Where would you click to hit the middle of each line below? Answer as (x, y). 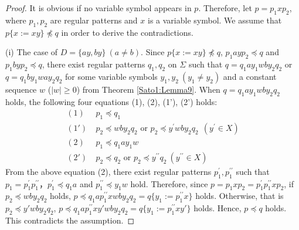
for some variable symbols (111, 76)
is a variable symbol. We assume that (215, 20)
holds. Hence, (218, 208)
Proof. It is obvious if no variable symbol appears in (98, 8)
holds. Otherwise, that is (239, 196)
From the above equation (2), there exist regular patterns (108, 171)
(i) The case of (32, 52)
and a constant (250, 76)
